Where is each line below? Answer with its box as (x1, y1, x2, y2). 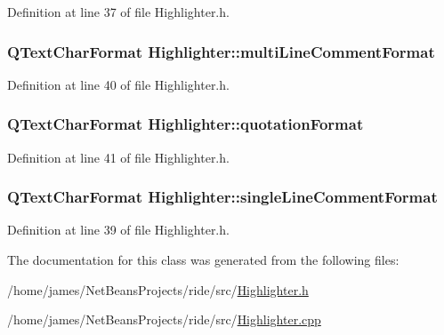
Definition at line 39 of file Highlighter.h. (7, 220, 230, 239)
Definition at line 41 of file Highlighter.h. (7, 148, 230, 166)
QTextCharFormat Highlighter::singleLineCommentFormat (7, 186, 438, 208)
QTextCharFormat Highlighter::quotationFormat (7, 113, 364, 135)
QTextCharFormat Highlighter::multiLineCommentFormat (7, 40, 435, 62)
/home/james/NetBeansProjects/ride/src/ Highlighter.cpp (7, 310, 321, 329)
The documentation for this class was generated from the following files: (7, 251, 400, 269)
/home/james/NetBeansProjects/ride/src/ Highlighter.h (7, 280, 309, 299)
